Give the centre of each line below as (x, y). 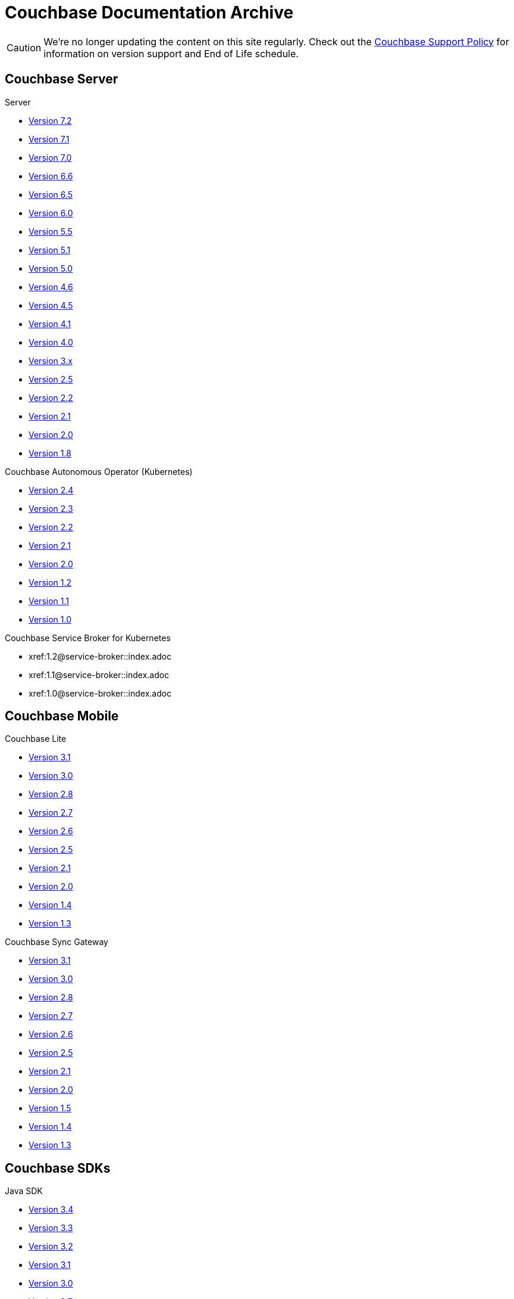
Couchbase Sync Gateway (57, 942)
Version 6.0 (51, 213)
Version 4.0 (51, 342)
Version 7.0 (50, 157)
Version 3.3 (51, 1228)
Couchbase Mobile (62, 716)
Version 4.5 (51, 305)
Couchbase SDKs (58, 1168)
